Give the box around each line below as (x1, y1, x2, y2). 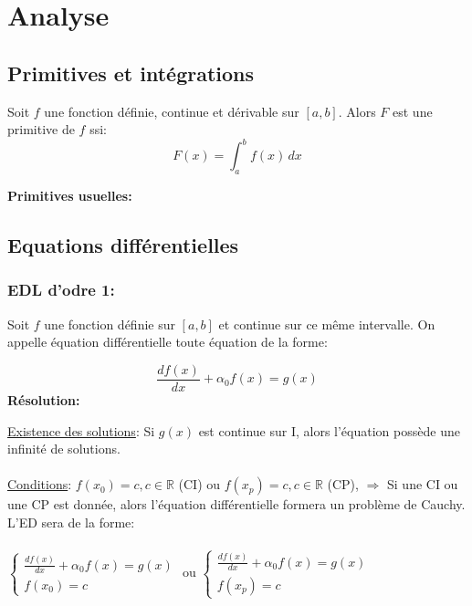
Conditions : (7, 475, 72, 494)
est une (393, 101, 433, 120)
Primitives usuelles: (7, 186, 132, 205)
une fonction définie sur (44, 314, 175, 333)
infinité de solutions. (7, 439, 121, 458)
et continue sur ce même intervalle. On (218, 314, 435, 333)
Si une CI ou (387, 475, 458, 494)
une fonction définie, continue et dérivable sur (44, 101, 299, 120)
